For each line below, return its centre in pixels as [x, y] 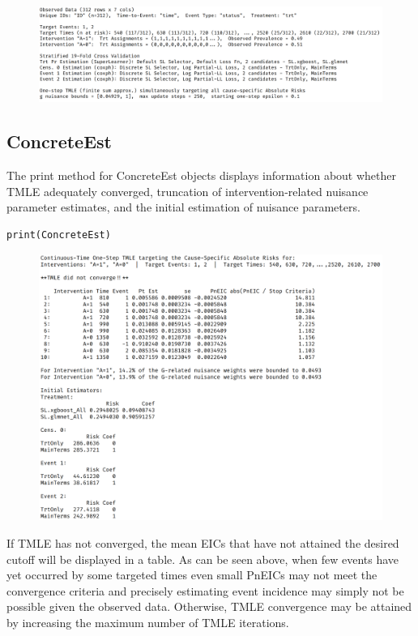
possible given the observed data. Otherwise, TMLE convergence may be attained [209, 606]
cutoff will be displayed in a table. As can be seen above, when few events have [203, 559]
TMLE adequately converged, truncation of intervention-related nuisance [188, 191]
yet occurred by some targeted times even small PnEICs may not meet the [192, 575]
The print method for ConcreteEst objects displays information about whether [202, 175]
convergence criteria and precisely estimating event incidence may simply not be [205, 590]
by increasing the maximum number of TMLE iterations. [148, 622]
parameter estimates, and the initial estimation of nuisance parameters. [183, 207]
